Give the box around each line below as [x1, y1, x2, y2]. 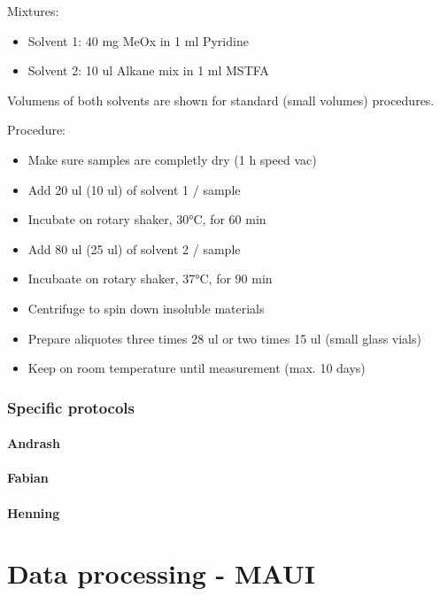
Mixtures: [7, 2, 59, 19]
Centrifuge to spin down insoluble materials [27, 298, 265, 317]
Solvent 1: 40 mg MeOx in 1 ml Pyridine [27, 31, 249, 50]
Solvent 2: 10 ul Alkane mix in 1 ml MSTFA [27, 61, 269, 80]
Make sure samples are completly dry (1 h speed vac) [27, 150, 317, 168]
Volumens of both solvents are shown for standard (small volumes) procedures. [7, 90, 435, 109]
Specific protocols [7, 396, 135, 418]
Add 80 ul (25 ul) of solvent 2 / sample [27, 239, 241, 258]
